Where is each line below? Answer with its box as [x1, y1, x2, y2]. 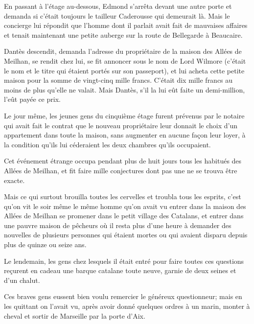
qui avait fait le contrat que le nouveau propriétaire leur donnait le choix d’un [4, 120, 238, 130]
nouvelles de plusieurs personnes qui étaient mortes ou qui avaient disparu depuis [4, 230, 248, 240]
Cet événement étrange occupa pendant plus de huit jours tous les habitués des [4, 156, 242, 166]
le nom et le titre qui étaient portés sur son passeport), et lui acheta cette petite [4, 65, 245, 75]
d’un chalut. [4, 275, 40, 285]
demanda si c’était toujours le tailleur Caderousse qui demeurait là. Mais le [4, 10, 230, 21]
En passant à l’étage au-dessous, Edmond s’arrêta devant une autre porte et [4, 1, 232, 11]
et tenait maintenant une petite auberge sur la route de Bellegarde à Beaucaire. [4, 29, 243, 40]
